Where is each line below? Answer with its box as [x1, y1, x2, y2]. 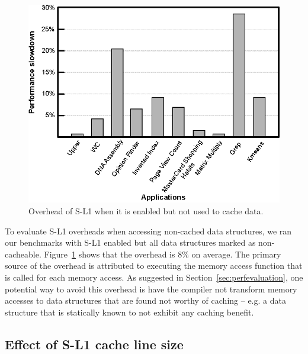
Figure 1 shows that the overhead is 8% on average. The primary [44, 247, 281, 260]
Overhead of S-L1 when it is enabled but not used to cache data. [28, 205, 264, 217]
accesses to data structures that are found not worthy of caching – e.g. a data [5, 294, 286, 307]
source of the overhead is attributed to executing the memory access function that [5, 259, 303, 272]
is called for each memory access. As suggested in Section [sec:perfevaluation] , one [5, 271, 303, 284]
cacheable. [5, 247, 41, 260]
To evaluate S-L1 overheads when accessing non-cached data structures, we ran [5, 224, 292, 237]
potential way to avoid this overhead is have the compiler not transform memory [5, 282, 297, 295]
